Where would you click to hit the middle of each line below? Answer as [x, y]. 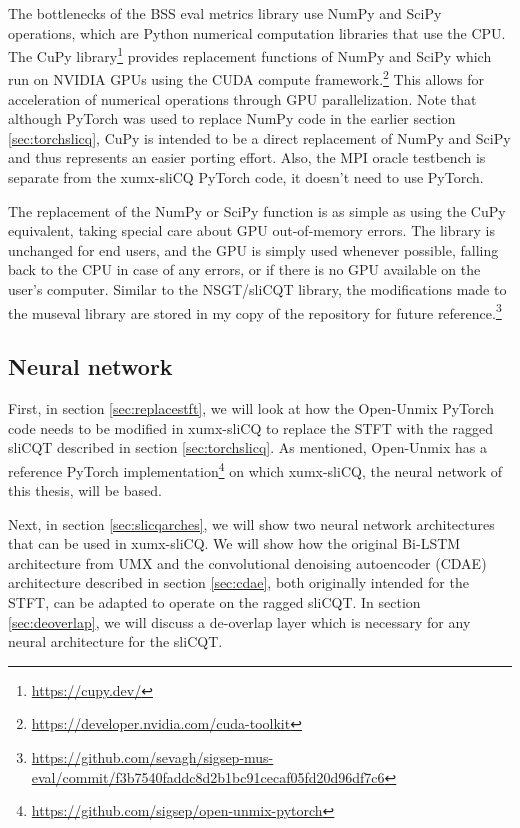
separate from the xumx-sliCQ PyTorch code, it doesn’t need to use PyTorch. [246, 177]
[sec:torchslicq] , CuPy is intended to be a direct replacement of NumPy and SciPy [259, 137]
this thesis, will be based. [85, 490]
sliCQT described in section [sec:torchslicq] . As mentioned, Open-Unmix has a [247, 447]
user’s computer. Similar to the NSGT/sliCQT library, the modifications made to [257, 289]
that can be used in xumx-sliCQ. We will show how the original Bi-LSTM [234, 543]
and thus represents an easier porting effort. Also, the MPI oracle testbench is [247, 157]
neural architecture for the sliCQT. [115, 641]
